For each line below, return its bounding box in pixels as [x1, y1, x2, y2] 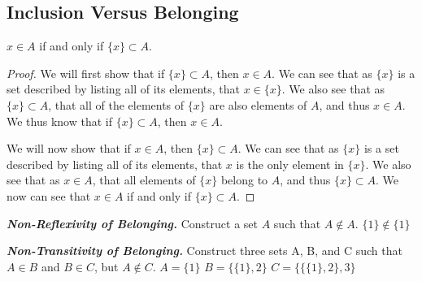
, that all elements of [92, 171, 196, 188]
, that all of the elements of [48, 96, 185, 113]
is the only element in [236, 155, 344, 172]
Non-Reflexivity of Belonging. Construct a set [7, 214, 258, 231]
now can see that [7, 187, 91, 204]
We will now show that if [7, 140, 131, 157]
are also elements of [209, 96, 307, 113]
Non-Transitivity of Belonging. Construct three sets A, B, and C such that [7, 242, 402, 259]
